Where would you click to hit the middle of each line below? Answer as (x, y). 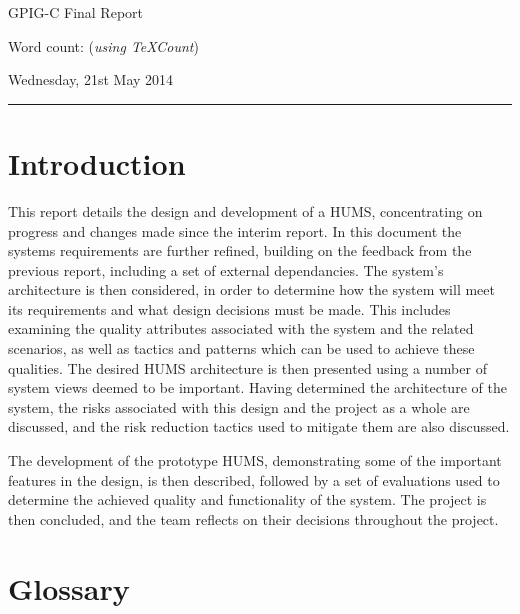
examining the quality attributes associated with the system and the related (241, 328)
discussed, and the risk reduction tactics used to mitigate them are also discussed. (259, 426)
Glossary (69, 587)
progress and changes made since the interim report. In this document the (235, 230)
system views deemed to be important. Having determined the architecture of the (257, 387)
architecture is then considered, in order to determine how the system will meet (251, 289)
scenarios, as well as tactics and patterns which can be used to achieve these (241, 348)
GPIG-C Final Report (76, 12)
